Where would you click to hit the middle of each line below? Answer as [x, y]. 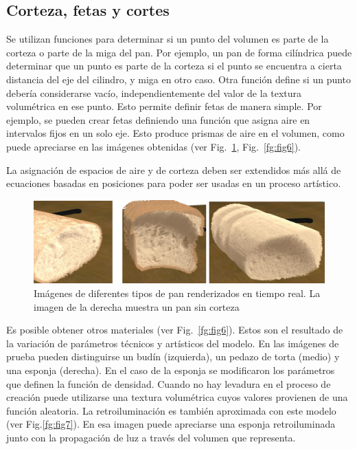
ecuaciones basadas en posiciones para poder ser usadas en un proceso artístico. [174, 183]
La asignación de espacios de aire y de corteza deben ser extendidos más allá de [174, 169]
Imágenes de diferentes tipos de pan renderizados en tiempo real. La [177, 293]
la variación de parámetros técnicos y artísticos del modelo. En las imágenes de [173, 343]
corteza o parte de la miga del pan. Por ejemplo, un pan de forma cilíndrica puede [179, 52]
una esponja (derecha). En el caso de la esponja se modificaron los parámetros [171, 370]
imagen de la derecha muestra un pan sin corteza [137, 306]
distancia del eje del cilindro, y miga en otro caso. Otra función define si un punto [179, 79]
